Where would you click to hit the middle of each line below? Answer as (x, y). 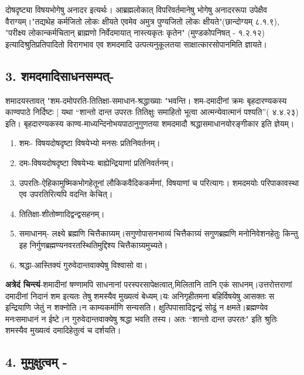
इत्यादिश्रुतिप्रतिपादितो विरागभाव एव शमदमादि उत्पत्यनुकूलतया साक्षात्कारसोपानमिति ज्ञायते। (136, 44)
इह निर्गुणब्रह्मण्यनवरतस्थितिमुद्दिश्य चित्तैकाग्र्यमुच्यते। (93, 244)
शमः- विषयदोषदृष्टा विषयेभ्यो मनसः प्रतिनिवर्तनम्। (90, 143)
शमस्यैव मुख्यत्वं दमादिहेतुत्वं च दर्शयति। (63, 330)
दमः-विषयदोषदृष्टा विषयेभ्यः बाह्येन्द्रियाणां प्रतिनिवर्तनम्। (96, 162)
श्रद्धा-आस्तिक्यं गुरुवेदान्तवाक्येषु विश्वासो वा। (83, 264)
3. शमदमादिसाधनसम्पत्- (60, 75)
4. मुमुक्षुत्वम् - (36, 362)
